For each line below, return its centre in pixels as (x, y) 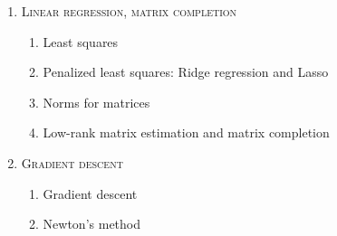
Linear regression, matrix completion (129, 11)
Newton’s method (92, 224)
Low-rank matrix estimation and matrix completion (186, 132)
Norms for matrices (96, 102)
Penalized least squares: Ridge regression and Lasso (186, 72)
